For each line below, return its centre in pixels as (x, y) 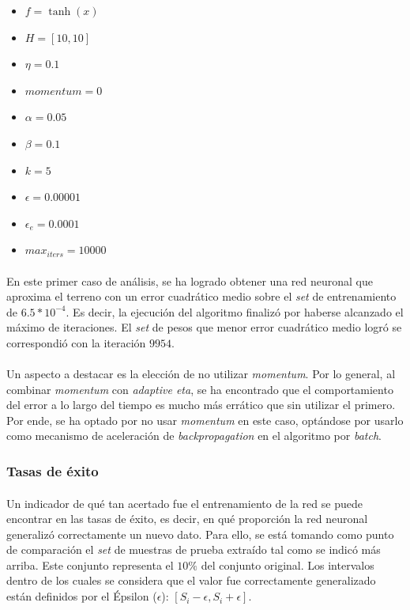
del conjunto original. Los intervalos (288, 565)
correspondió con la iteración (76, 342)
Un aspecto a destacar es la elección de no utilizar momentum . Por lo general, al (201, 374)
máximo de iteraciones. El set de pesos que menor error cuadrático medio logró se (204, 327)
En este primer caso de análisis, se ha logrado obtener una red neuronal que (190, 280)
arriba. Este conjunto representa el (90, 565)
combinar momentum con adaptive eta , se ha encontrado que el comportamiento (200, 389)
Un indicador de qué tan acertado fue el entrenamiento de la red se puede (184, 503)
